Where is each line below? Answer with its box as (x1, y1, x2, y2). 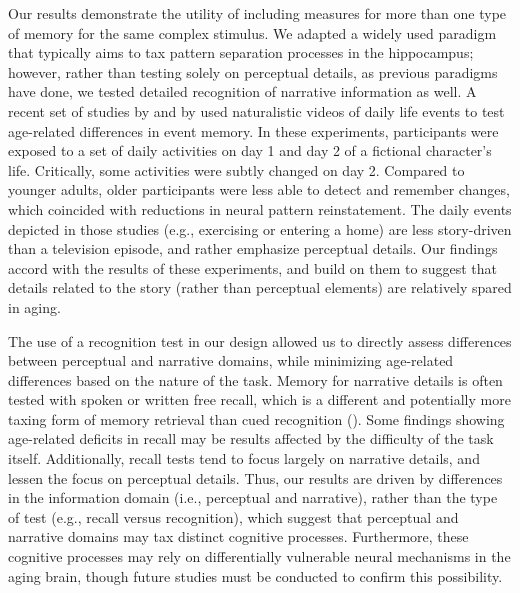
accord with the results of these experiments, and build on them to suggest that (8, 257, 498, 278)
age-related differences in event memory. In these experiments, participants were (8, 120, 499, 141)
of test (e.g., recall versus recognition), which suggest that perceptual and (8, 506, 459, 527)
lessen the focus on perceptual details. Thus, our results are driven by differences (8, 467, 503, 488)
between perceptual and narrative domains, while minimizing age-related (8, 350, 454, 371)
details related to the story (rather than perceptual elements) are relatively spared (8, 277, 512, 298)
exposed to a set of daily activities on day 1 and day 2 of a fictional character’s (8, 140, 492, 161)
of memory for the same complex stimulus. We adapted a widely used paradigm (8, 22, 497, 43)
